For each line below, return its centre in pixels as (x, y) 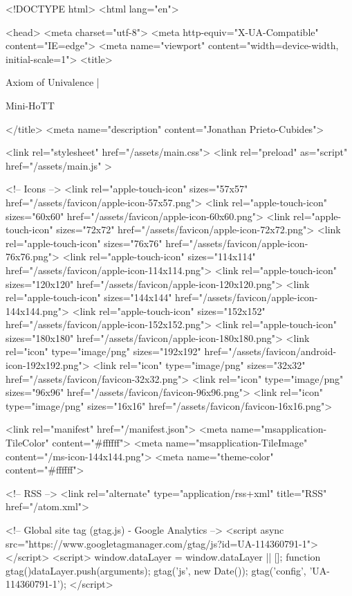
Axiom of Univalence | (53, 82)
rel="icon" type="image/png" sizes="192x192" (103, 351)
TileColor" (27, 443)
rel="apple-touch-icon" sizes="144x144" (89, 297)
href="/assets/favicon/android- (270, 351)
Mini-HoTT (30, 105)
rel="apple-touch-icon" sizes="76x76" (84, 243)
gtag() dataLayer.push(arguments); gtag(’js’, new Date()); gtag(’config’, (156, 570)
